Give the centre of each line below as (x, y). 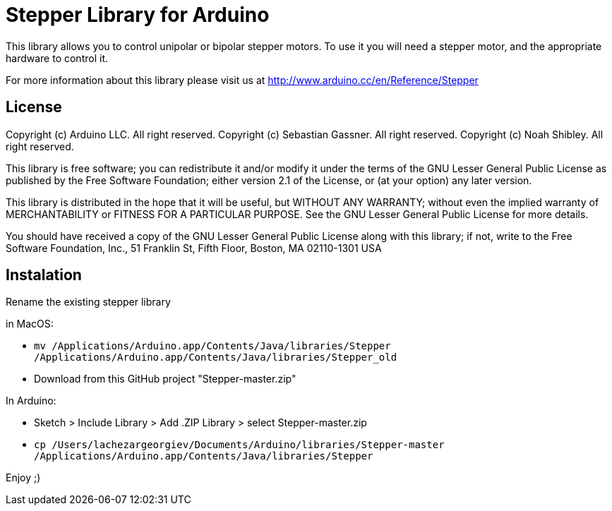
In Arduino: (31, 401)
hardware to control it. (57, 58)
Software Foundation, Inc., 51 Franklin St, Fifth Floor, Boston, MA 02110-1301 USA (194, 248)
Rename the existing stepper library (88, 302)
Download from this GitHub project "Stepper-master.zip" (165, 379)
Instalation (44, 275)
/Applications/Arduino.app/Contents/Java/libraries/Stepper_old (216, 357)
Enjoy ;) (23, 478)
